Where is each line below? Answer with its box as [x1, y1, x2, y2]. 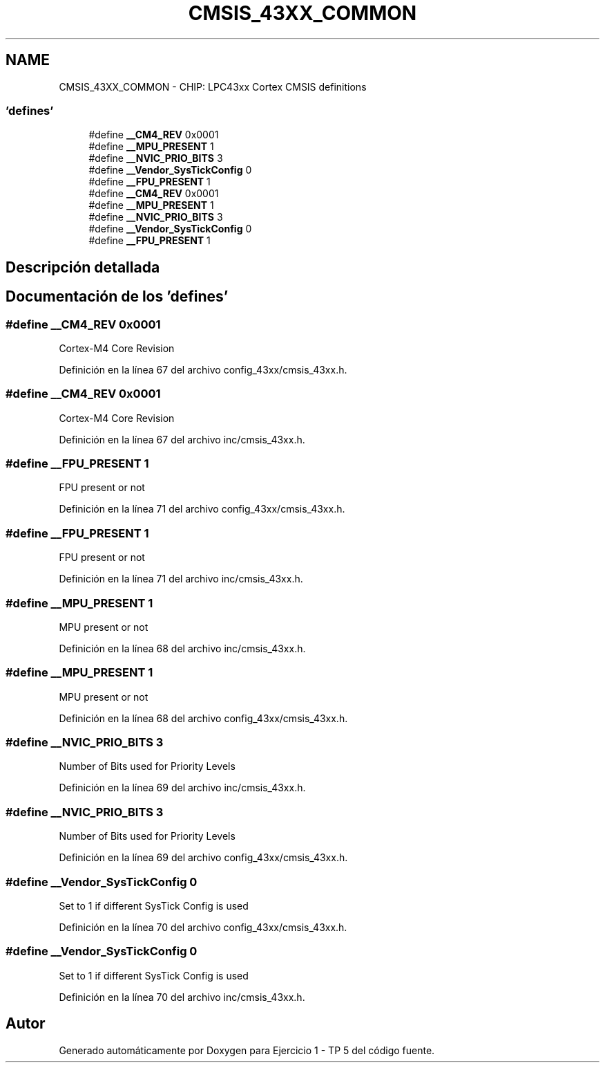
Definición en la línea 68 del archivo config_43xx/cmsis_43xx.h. [59, 712, 348, 724]
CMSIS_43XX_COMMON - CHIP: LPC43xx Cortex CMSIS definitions [59, 80, 367, 93]
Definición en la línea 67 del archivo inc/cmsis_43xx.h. [59, 433, 305, 445]
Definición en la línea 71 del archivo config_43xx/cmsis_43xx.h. [59, 503, 345, 515]
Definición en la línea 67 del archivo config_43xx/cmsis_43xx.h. [59, 363, 347, 376]
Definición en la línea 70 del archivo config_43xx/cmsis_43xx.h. [59, 921, 347, 933]
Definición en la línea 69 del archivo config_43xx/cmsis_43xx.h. [59, 851, 348, 864]
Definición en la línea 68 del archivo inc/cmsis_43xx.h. [59, 642, 306, 654]
